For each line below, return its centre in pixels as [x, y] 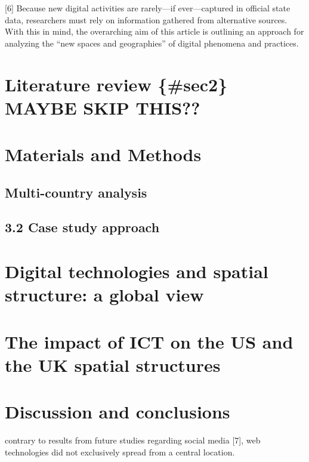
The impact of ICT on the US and [149, 341]
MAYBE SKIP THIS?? [103, 107]
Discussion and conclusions [118, 412]
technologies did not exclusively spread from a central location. [120, 452]
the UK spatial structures [113, 364]
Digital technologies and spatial [137, 271]
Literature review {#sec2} [116, 84]
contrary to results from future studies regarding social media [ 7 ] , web [133, 440]
